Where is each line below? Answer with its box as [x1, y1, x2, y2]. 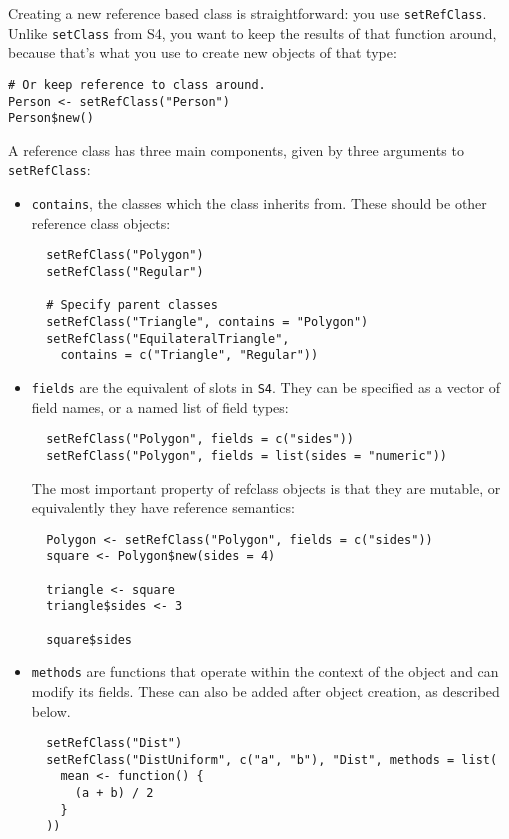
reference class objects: [31, 212, 171, 233]
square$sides [46, 632, 133, 647]
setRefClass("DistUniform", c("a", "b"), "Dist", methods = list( [46, 752, 498, 767]
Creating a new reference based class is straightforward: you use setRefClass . [8, 3, 487, 23]
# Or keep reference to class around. [8, 77, 266, 92]
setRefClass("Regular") [46, 265, 204, 280]
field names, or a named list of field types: [31, 396, 289, 417]
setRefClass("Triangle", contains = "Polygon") [46, 315, 369, 329]
